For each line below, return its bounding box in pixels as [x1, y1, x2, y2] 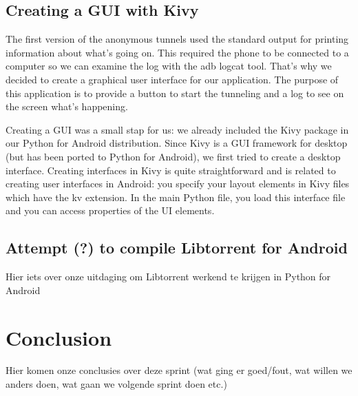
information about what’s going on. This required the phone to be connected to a [6, 45, 349, 59]
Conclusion [6, 323, 112, 351]
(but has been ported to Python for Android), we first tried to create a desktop [6, 149, 341, 163]
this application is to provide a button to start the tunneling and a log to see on [6, 85, 344, 100]
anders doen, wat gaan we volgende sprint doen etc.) [6, 377, 227, 391]
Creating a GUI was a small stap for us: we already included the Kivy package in [6, 122, 349, 136]
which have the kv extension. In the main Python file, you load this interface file [6, 189, 346, 204]
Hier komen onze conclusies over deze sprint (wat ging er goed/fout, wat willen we [6, 363, 352, 377]
